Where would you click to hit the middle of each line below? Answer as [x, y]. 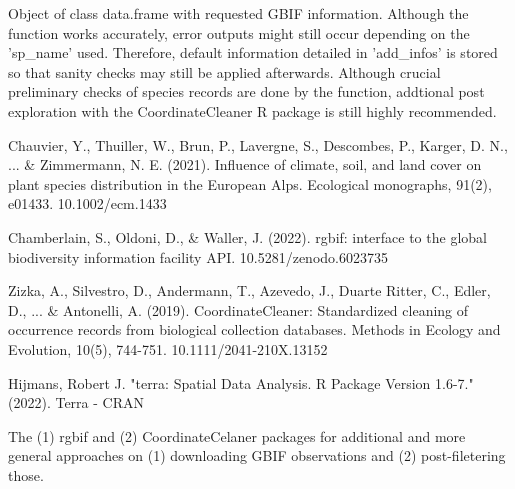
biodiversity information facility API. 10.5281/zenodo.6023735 [198, 256]
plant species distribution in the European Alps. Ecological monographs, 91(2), [250, 183]
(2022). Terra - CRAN [76, 402]
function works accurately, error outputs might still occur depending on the [239, 32]
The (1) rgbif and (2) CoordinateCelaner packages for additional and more [237, 435]
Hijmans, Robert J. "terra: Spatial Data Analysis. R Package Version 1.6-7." [241, 382]
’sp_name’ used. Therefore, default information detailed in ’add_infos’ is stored [253, 52]
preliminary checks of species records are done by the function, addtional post [246, 91]
